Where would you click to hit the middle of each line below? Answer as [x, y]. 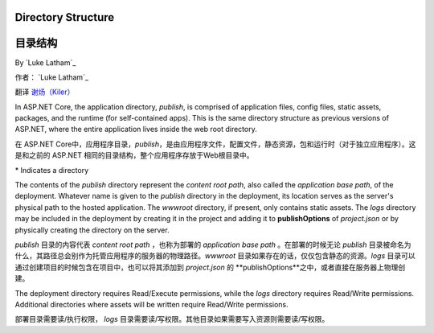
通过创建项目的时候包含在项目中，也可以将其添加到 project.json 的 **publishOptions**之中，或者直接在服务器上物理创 [210, 267]
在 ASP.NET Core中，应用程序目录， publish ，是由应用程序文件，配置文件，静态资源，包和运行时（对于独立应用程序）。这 [215, 144]
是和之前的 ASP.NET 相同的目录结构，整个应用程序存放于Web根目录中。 [134, 155]
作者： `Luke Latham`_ [51, 77]
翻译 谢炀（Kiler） [45, 92]
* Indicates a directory [52, 170]
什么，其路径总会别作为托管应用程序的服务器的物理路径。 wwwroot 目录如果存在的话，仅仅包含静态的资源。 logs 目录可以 [215, 256]
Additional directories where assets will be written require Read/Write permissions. [151, 304]
